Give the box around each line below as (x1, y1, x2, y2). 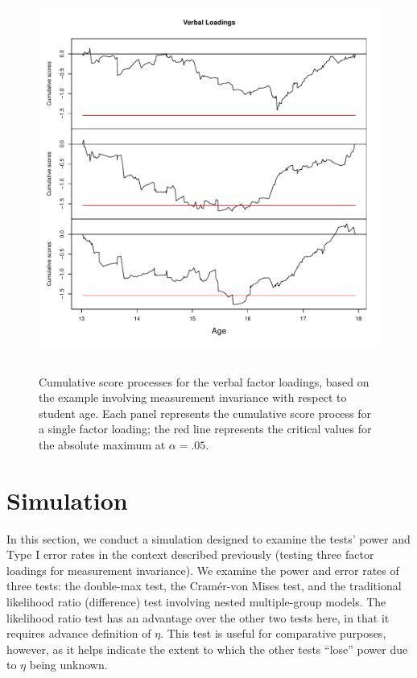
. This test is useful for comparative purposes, (160, 625, 386, 642)
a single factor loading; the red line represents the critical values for (39, 420, 372, 437)
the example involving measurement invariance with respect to (39, 389, 347, 406)
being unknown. (29, 656, 108, 673)
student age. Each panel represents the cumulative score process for (39, 404, 372, 421)
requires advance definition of (6, 625, 151, 642)
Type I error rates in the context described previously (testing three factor (6, 546, 374, 563)
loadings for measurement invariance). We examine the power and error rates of (6, 561, 399, 578)
